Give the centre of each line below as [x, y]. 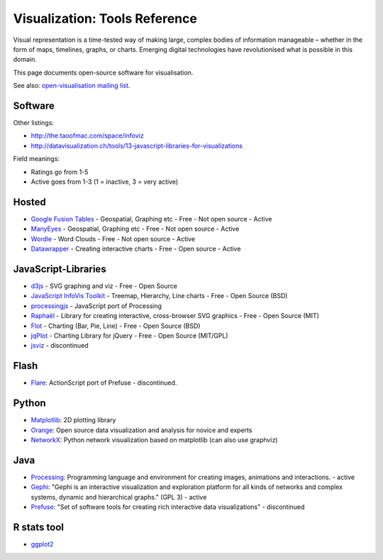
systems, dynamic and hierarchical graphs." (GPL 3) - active [119, 497]
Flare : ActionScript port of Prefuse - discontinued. [104, 383]
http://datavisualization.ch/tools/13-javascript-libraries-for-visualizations [137, 146]
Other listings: [34, 123]
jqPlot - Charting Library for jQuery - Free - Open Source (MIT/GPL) [129, 335]
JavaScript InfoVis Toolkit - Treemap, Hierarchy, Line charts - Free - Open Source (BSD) [159, 296]
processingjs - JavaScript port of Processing [96, 306]
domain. [25, 60]
